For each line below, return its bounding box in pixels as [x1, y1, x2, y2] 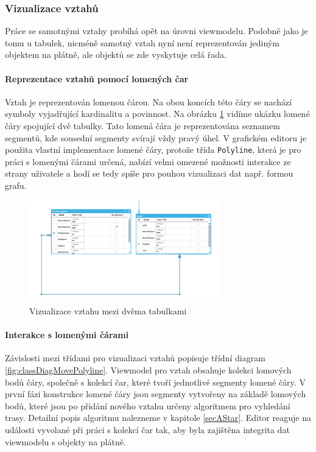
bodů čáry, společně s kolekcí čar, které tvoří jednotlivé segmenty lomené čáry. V [5, 375, 306, 388]
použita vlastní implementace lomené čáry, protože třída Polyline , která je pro [5, 143, 301, 156]
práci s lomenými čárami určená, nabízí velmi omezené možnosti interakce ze [5, 155, 291, 168]
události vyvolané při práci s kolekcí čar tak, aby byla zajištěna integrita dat [5, 423, 290, 436]
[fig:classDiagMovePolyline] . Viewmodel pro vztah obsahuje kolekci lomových [5, 364, 292, 376]
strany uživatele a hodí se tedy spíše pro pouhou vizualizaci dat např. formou [5, 167, 293, 180]
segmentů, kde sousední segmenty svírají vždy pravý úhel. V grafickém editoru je [5, 131, 307, 144]
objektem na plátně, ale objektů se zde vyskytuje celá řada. [5, 48, 226, 61]
